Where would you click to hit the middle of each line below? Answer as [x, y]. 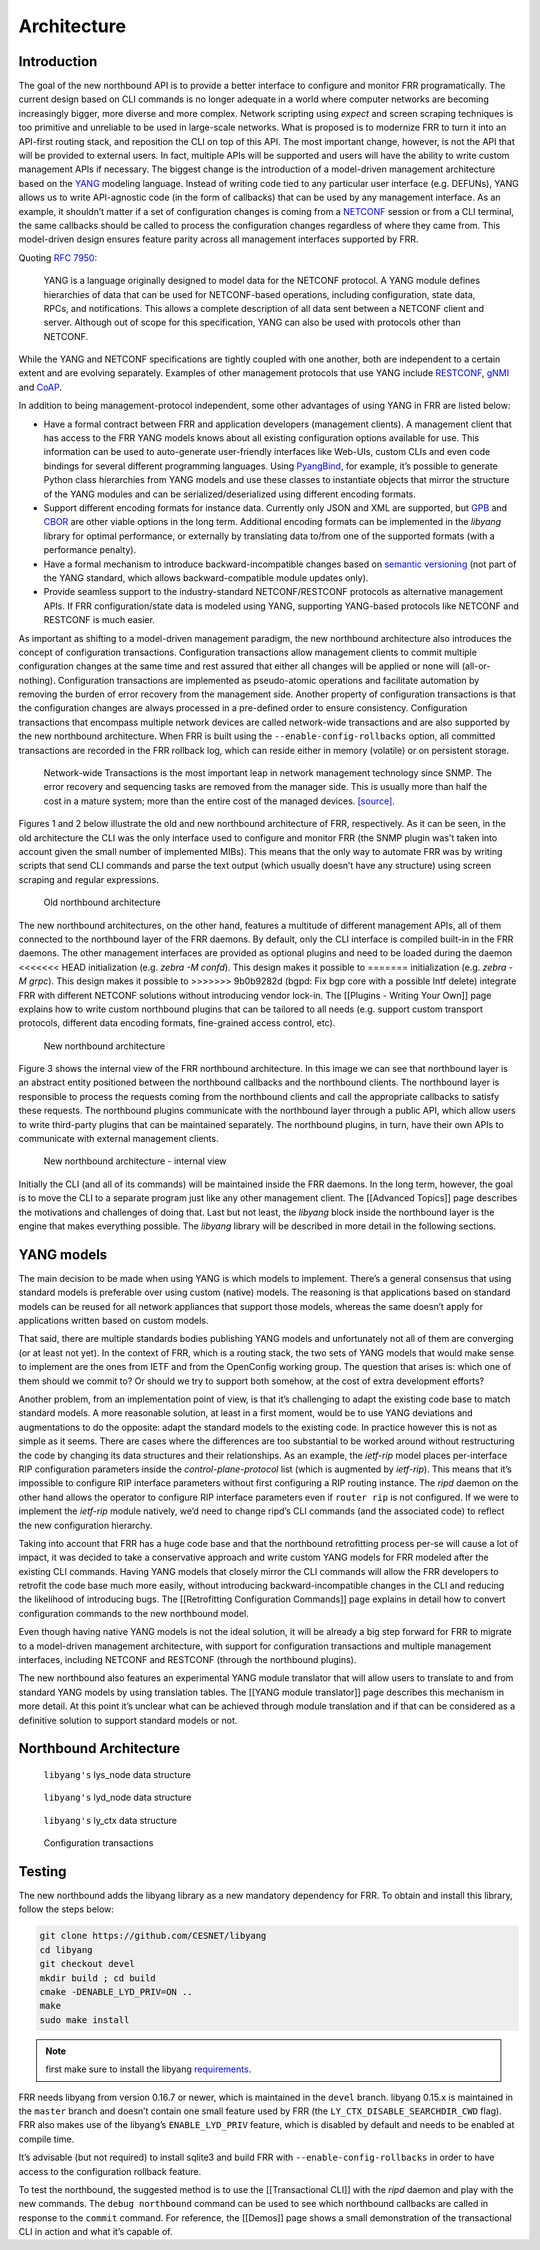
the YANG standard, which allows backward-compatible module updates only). [206, 577]
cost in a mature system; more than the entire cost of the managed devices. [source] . [219, 801]
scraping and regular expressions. [88, 879]
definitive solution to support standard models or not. [128, 1720]
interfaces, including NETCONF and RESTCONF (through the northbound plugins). [187, 1660]
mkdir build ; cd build [98, 1978]
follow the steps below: [66, 1909]
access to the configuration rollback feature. [110, 2171]
